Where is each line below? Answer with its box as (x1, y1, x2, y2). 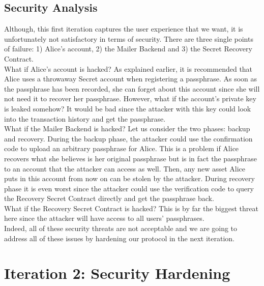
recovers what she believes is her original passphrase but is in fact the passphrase (4, 153, 257, 163)
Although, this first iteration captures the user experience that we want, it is (4, 23, 243, 34)
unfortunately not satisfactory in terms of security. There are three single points (4, 33, 253, 44)
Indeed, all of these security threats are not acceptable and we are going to (4, 223, 238, 234)
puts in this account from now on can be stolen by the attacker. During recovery (4, 173, 255, 184)
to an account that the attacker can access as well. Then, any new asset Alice (4, 163, 245, 174)
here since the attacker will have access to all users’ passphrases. (4, 213, 204, 223)
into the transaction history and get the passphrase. (4, 113, 166, 124)
